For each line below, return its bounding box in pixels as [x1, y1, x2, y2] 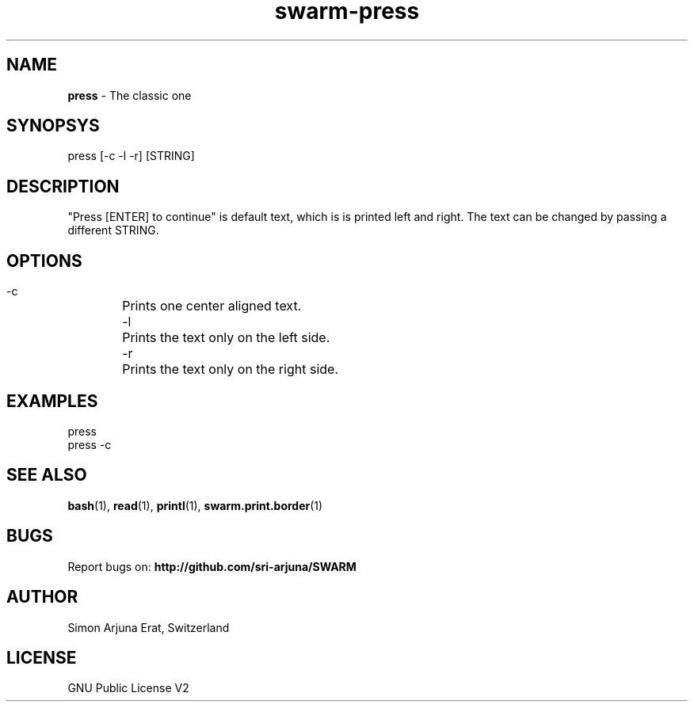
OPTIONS [6, 250, 82, 271]
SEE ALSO [6, 465, 87, 485]
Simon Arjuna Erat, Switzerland [67, 620, 230, 634]
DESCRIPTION [6, 176, 120, 196]
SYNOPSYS [6, 116, 100, 136]
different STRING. [67, 223, 159, 238]
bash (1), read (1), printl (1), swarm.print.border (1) [67, 498, 323, 512]
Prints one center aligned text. [122, 298, 302, 314]
